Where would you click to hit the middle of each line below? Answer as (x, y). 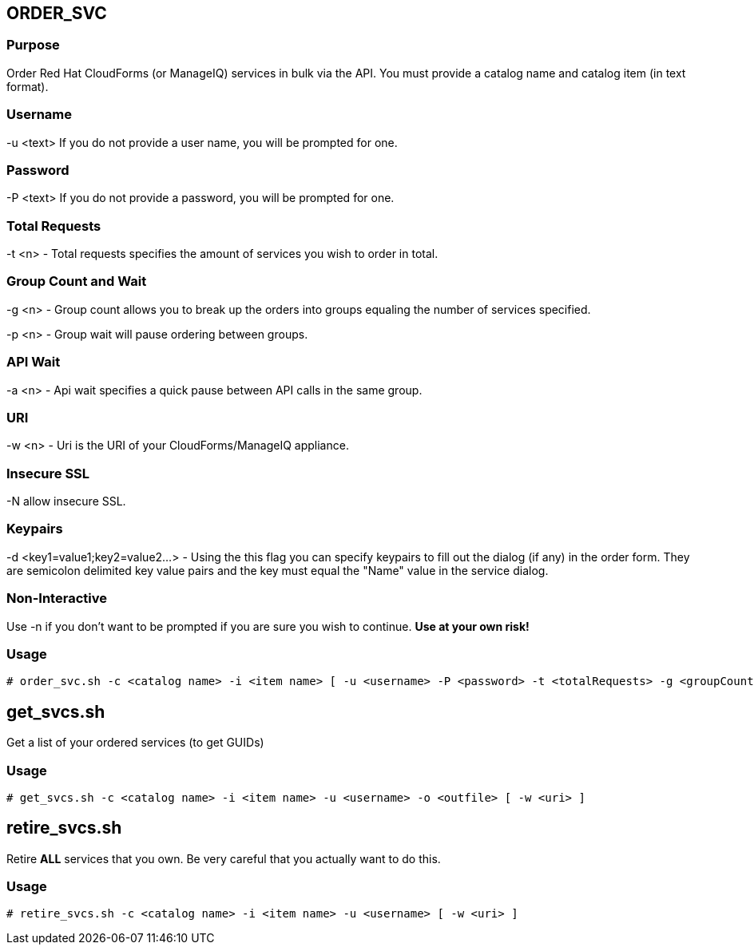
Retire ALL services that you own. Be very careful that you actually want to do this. (224, 858)
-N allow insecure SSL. (66, 501)
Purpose (33, 45)
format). (28, 86)
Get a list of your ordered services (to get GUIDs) (135, 743)
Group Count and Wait (77, 281)
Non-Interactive (57, 598)
